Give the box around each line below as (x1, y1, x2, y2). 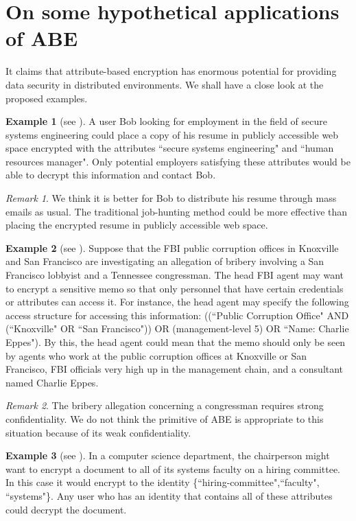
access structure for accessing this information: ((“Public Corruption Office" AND (5, 308, 349, 322)
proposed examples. (5, 91, 88, 105)
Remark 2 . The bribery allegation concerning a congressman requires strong (5, 398, 324, 413)
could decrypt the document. (5, 502, 127, 516)
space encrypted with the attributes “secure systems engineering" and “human (5, 141, 334, 155)
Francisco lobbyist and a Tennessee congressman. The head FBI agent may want (5, 268, 344, 282)
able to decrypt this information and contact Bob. (5, 167, 216, 182)
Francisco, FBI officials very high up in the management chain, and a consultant (5, 362, 344, 376)
